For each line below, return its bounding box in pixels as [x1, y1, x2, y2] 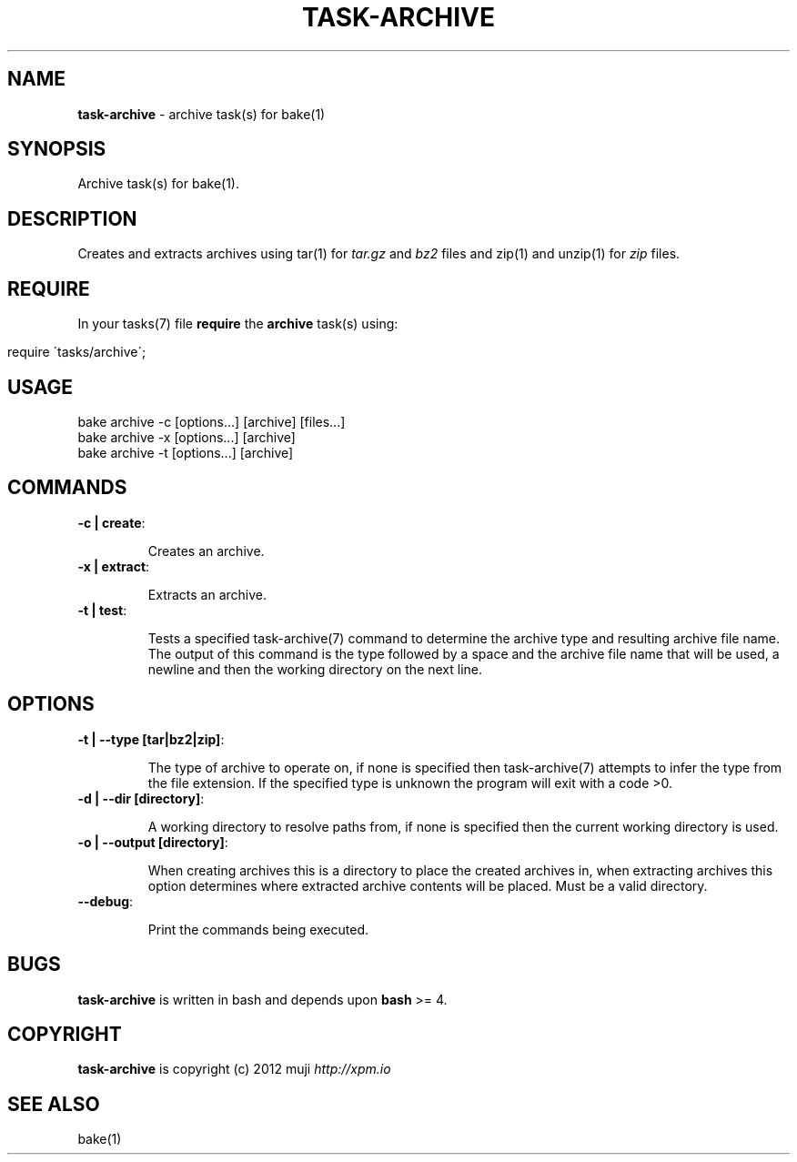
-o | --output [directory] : [77, 834, 228, 850]
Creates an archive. [147, 542, 265, 559]
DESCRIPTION [7, 207, 137, 230]
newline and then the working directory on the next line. [147, 661, 483, 677]
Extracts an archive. [147, 586, 267, 602]
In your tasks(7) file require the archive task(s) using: [77, 316, 398, 332]
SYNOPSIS [7, 137, 106, 161]
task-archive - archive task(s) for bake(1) [77, 106, 326, 122]
